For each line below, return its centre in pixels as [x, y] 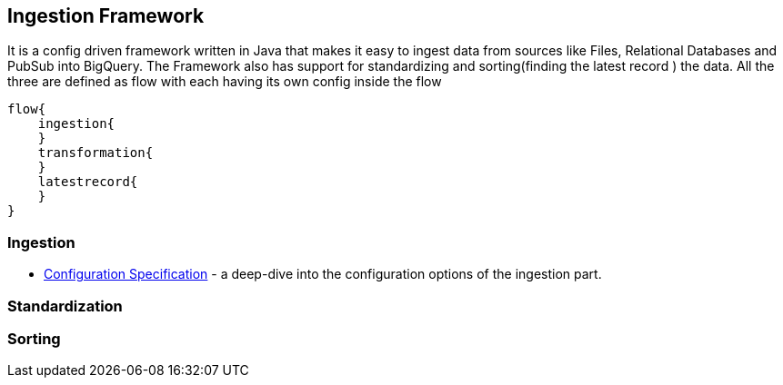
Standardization [65, 306]
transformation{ [95, 153]
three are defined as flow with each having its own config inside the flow [225, 82]
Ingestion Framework [106, 16]
